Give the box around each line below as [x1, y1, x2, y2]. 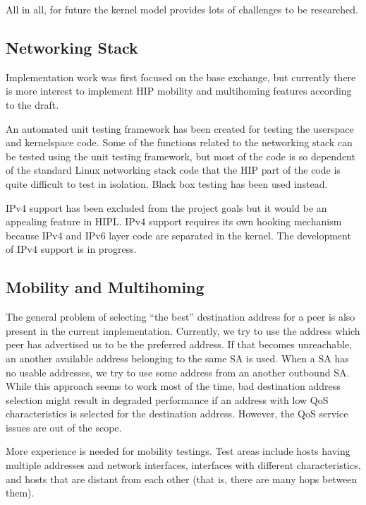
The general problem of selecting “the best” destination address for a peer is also [6, 309, 355, 324]
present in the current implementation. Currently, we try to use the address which [6, 323, 360, 338]
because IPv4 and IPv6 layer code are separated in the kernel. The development [6, 227, 351, 242]
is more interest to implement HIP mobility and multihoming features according [6, 83, 352, 98]
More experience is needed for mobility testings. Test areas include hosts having [6, 444, 350, 458]
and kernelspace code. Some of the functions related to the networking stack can [6, 135, 353, 150]
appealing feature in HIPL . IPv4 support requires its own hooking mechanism [6, 214, 342, 229]
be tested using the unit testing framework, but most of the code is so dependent [6, 148, 355, 163]
